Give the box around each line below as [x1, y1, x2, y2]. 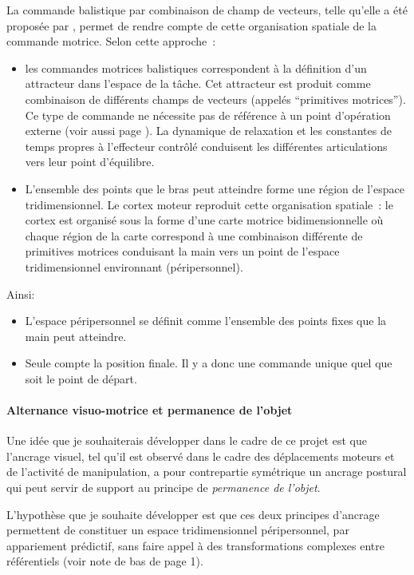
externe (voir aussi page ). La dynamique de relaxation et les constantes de [25, 122, 392, 139]
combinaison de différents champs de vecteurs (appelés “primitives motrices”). [25, 90, 406, 107]
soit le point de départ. [25, 370, 137, 387]
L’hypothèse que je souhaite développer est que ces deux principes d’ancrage [6, 506, 380, 522]
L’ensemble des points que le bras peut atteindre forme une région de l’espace [25, 180, 404, 196]
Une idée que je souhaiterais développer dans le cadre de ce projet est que [6, 432, 367, 449]
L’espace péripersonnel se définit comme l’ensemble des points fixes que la [25, 312, 387, 329]
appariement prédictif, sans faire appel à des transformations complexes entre [6, 537, 384, 553]
